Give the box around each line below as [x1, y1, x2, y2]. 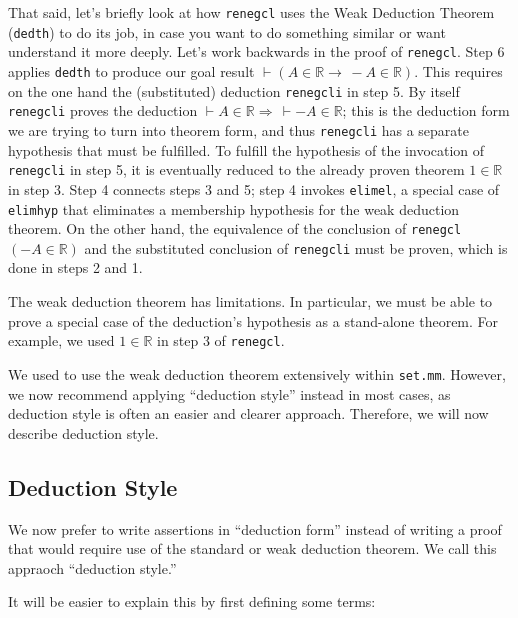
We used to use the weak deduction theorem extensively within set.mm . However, [8, 363, 506, 384]
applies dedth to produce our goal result [8, 60, 255, 81]
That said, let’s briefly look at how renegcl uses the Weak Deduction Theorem [8, 2, 495, 22]
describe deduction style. [8, 422, 159, 443]
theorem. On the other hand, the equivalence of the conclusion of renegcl [8, 218, 462, 239]
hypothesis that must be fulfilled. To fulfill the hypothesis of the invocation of [8, 139, 485, 160]
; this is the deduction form [342, 100, 510, 121]
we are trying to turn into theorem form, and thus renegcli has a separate [8, 119, 470, 140]
